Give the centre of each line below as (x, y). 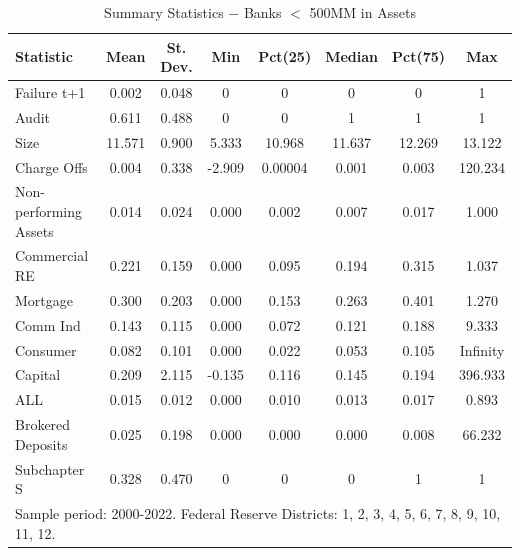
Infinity (482, 349)
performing (48, 211)
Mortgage (44, 299)
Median (352, 56)
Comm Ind (48, 324)
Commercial (52, 255)
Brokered (43, 424)
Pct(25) (285, 56)
